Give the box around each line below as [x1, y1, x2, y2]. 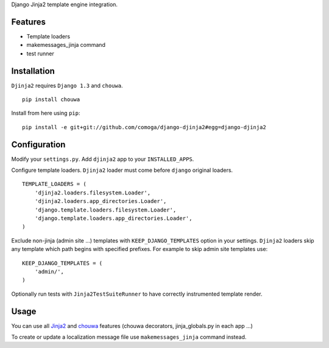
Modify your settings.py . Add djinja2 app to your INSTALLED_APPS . [11, 155, 194, 163]
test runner [26, 49, 55, 57]
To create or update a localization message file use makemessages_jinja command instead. [11, 333, 247, 341]
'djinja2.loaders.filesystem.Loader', [34, 189, 151, 196]
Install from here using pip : [11, 110, 80, 117]
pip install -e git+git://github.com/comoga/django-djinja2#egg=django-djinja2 [22, 124, 266, 130]
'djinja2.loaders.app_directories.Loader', [34, 198, 167, 205]
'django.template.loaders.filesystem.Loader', [34, 206, 177, 213]
